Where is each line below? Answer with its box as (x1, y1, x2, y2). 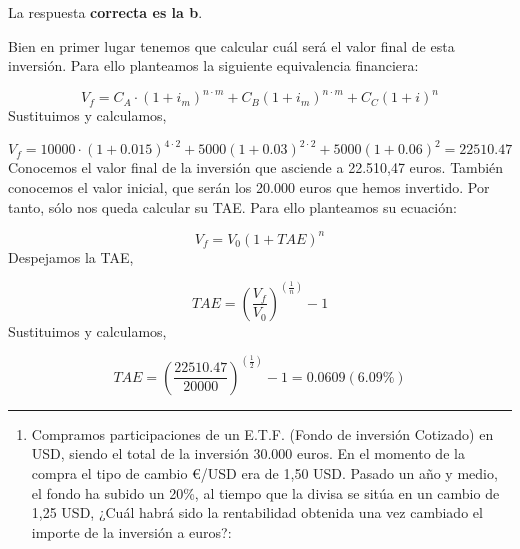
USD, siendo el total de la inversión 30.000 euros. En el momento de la (31, 443, 465, 464)
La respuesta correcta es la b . (8, 2, 203, 22)
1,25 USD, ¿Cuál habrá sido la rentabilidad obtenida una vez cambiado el (31, 502, 483, 523)
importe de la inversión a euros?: (31, 521, 232, 542)
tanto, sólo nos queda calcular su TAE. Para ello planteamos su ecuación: (8, 196, 457, 217)
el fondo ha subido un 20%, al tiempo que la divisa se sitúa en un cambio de (31, 482, 500, 503)
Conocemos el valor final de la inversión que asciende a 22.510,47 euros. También (8, 157, 504, 178)
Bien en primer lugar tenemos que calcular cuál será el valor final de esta (8, 35, 455, 56)
